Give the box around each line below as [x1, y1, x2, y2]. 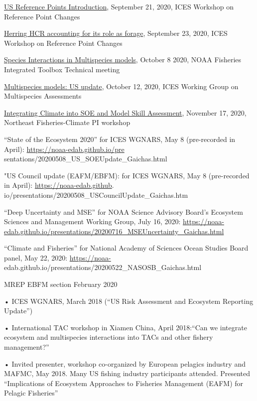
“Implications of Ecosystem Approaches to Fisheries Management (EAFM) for [4, 378, 244, 388]
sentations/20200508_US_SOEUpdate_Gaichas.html [4, 153, 167, 164]
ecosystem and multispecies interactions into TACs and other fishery [4, 332, 213, 342]
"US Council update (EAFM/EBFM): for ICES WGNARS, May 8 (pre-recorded [4, 170, 250, 180]
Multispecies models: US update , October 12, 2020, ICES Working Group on [4, 81, 239, 91]
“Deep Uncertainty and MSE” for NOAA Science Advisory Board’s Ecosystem [4, 206, 243, 217]
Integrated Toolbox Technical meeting [4, 64, 120, 74]
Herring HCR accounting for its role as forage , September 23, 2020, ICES [4, 28, 228, 38]
